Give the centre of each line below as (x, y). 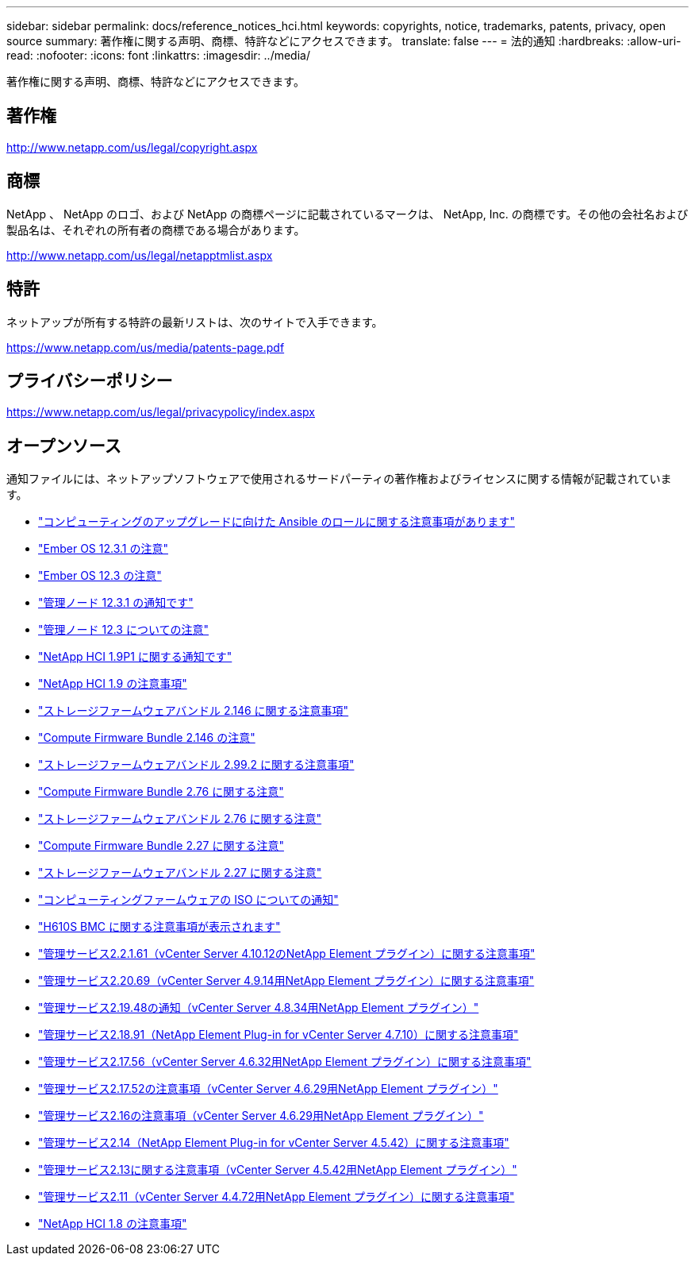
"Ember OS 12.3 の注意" (100, 576)
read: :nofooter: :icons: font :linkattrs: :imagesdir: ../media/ (158, 55)
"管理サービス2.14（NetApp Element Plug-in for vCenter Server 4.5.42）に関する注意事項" (274, 1143)
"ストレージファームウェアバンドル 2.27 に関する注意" (180, 873)
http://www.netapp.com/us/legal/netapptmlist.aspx (140, 255)
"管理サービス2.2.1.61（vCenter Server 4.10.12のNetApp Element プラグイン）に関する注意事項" (287, 954)
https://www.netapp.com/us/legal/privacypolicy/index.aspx (161, 412)
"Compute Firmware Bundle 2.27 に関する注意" (161, 846)
